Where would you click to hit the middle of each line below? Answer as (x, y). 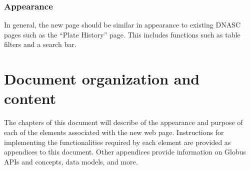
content (30, 98)
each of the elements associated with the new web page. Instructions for (114, 132)
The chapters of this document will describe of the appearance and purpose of (123, 122)
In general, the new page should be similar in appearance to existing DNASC (122, 25)
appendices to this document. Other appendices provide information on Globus (125, 152)
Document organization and (102, 79)
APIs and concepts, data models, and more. (71, 161)
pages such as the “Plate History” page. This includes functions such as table (122, 34)
